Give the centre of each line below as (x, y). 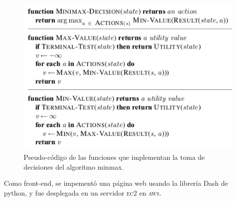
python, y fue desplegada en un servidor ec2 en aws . (83, 192)
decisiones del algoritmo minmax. (74, 166)
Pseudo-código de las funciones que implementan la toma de (114, 157)
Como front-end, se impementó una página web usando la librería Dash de (116, 183)
